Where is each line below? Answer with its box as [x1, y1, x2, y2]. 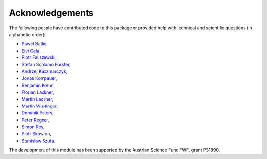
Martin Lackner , [21, 96, 54, 102]
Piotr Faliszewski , [21, 54, 57, 60]
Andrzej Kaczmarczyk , [21, 68, 68, 74]
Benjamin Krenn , [21, 82, 55, 88]
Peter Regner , [21, 117, 49, 123]
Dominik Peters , [21, 110, 54, 116]
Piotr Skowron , [21, 131, 52, 137]
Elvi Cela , [21, 48, 41, 53]
